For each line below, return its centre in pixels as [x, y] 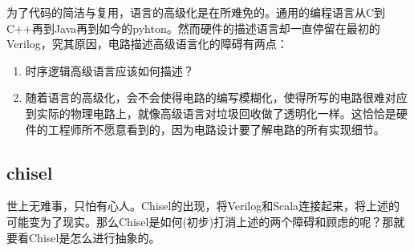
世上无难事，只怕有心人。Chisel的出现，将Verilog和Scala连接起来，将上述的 [203, 206]
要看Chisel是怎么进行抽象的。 [83, 237]
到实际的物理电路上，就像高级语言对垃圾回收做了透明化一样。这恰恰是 [211, 113]
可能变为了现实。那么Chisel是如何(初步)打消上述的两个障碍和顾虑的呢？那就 [206, 221]
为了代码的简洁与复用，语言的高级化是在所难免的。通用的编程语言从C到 [196, 12]
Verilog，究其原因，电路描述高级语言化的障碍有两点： [147, 44]
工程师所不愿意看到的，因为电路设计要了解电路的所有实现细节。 [216, 129]
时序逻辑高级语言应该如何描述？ [110, 70]
